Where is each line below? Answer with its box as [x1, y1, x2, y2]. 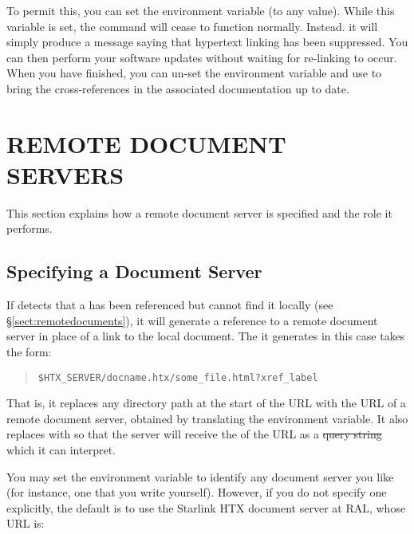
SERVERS [6, 158, 124, 190]
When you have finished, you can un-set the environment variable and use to [6, 65, 382, 81]
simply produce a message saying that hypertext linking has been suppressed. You [6, 33, 408, 50]
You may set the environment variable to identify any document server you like [6, 468, 394, 485]
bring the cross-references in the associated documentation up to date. [6, 80, 349, 96]
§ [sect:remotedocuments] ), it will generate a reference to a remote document [6, 312, 378, 328]
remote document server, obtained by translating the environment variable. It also [6, 410, 408, 426]
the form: [6, 344, 52, 360]
